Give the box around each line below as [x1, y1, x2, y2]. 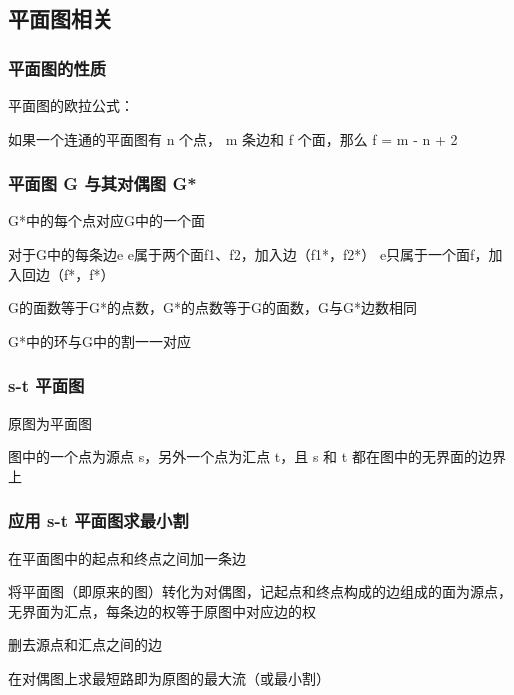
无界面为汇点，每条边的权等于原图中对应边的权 [8, 600, 316, 621]
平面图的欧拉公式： [8, 95, 134, 115]
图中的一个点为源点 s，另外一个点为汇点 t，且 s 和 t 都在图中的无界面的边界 [8, 446, 506, 467]
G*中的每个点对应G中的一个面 [8, 210, 205, 231]
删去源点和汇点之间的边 [8, 634, 162, 655]
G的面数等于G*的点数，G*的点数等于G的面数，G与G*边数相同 [8, 297, 417, 318]
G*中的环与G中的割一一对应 [8, 330, 191, 351]
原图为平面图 [8, 412, 92, 433]
